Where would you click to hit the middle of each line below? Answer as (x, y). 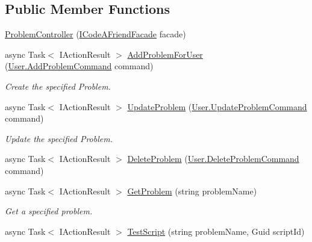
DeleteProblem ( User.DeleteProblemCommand (213, 159)
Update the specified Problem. (59, 138)
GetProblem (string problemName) (192, 191)
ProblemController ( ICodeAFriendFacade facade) (95, 34)
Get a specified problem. (49, 211)
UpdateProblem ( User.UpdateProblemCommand (217, 106)
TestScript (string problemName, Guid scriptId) (216, 231)
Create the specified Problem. (58, 86)
